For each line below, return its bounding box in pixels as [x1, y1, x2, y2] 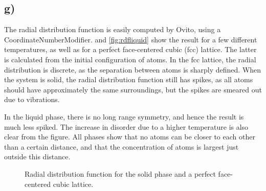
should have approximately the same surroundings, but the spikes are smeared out [4, 84, 262, 94]
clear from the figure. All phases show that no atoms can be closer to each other [4, 131, 255, 142]
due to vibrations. [4, 94, 60, 105]
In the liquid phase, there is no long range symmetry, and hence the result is [4, 111, 244, 122]
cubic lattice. [53, 178, 94, 189]
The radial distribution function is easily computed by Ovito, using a [4, 24, 221, 35]
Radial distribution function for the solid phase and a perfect [25, 168, 216, 179]
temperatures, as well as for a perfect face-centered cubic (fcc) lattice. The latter [4, 44, 257, 55]
